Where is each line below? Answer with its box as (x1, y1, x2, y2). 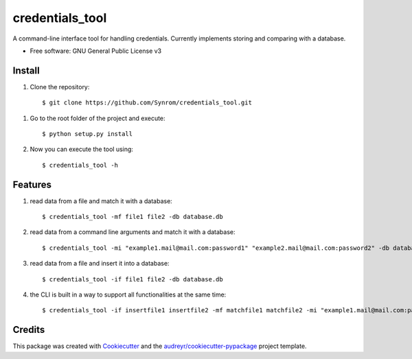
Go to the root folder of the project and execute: (30, 114, 165, 122)
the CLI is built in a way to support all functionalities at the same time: (30, 290, 227, 299)
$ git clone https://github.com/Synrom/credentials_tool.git (42, 99, 252, 106)
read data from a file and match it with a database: (30, 196, 173, 205)
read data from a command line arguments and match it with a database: (30, 228, 236, 236)
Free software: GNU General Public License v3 (30, 47, 162, 55)
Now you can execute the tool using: (30, 145, 134, 154)
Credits (12, 324, 45, 336)
